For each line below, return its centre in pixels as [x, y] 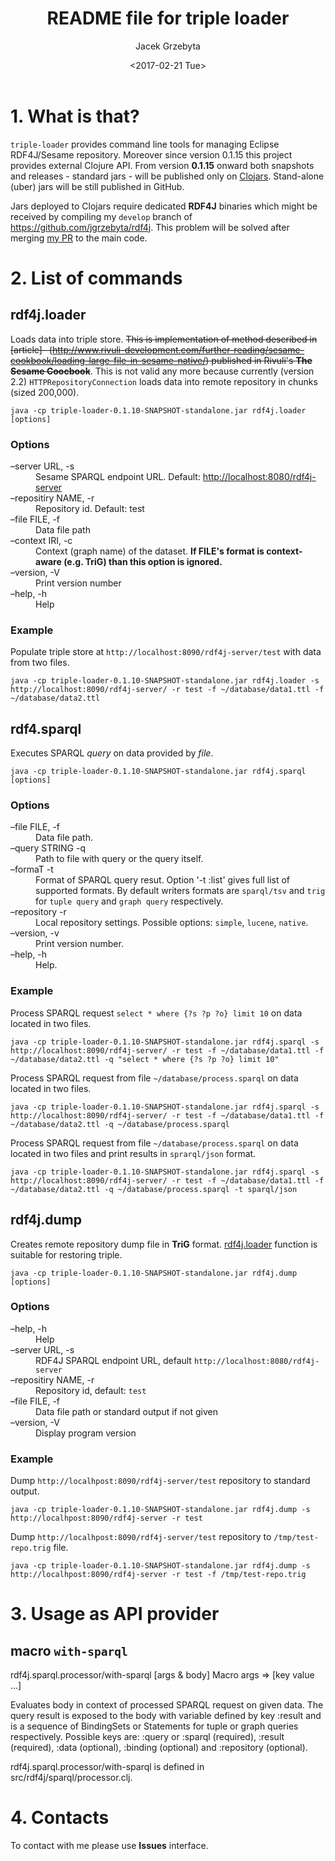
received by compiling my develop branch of [101, 216]
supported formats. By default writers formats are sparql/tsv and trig [180, 891]
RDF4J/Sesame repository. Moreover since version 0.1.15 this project [151, 154]
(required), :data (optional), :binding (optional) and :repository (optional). [159, 1748]
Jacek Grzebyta [168, 46]
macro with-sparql [69, 1650]
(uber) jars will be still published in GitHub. [97, 186]
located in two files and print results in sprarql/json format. [133, 1153]
